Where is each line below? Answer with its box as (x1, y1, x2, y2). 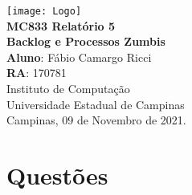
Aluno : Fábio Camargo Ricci (6, 48, 152, 65)
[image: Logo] (6, 6, 82, 17)
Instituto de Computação (6, 80, 130, 97)
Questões (6, 159, 108, 191)
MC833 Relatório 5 (6, 17, 116, 34)
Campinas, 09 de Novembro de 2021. (6, 112, 186, 128)
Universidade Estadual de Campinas (6, 95, 185, 112)
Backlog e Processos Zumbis (6, 33, 165, 50)
